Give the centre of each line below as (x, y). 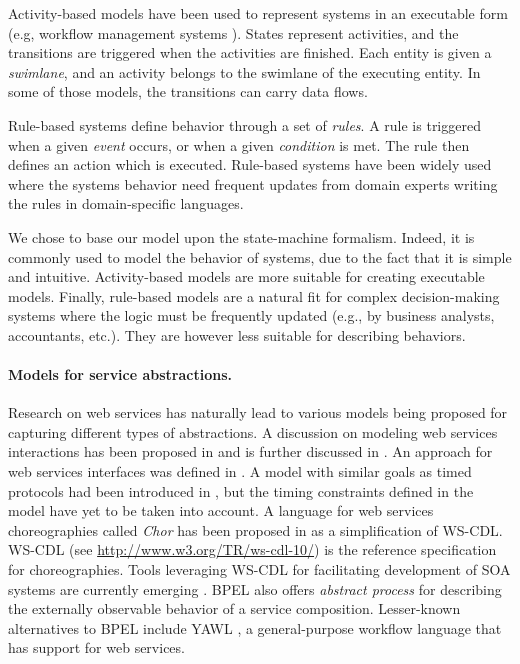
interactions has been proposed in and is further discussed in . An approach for (250, 451)
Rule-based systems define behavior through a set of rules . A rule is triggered (244, 124)
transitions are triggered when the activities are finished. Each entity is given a (250, 52)
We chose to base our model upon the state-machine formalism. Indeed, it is (241, 236)
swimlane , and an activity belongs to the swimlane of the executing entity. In (244, 71)
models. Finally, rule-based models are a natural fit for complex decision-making (254, 295)
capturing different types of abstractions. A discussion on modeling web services (253, 431)
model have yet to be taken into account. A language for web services (221, 510)
